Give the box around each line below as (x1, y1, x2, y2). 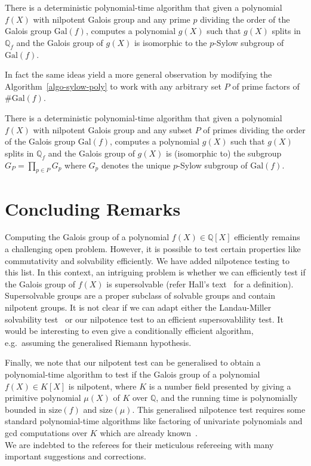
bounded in (5, 403, 46, 415)
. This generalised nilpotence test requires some (132, 403, 306, 415)
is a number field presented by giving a (149, 379, 291, 392)
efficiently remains (234, 231, 300, 243)
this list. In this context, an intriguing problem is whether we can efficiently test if (5, 266, 306, 278)
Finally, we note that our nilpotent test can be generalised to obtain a (5, 356, 261, 369)
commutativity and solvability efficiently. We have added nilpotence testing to (5, 254, 290, 266)
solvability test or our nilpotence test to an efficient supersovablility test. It (5, 312, 284, 325)
